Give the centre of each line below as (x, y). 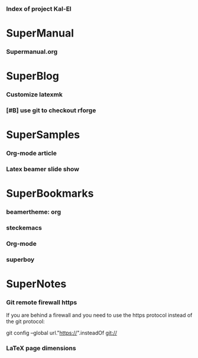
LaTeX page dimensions (41, 349)
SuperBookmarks (50, 193)
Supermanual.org (32, 52)
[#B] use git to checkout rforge (51, 110)
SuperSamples (43, 135)
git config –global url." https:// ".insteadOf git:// (61, 333)
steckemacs (24, 228)
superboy (20, 259)
